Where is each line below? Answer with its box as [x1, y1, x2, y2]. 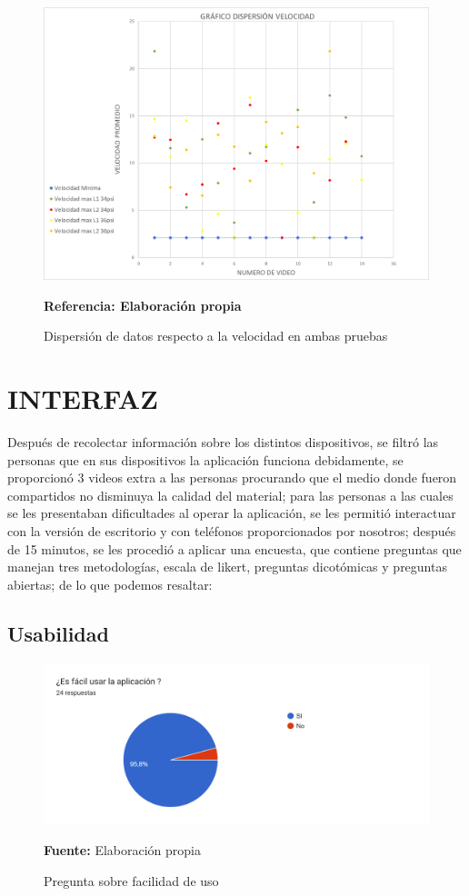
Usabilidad [7, 619, 109, 647]
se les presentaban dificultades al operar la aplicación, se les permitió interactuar [7, 503, 456, 523]
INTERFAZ [7, 380, 158, 417]
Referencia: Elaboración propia [44, 295, 242, 314]
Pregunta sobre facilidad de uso [44, 871, 219, 890]
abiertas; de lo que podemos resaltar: [7, 574, 213, 593]
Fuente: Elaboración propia [44, 841, 201, 860]
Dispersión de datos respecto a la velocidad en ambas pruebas [44, 326, 388, 345]
